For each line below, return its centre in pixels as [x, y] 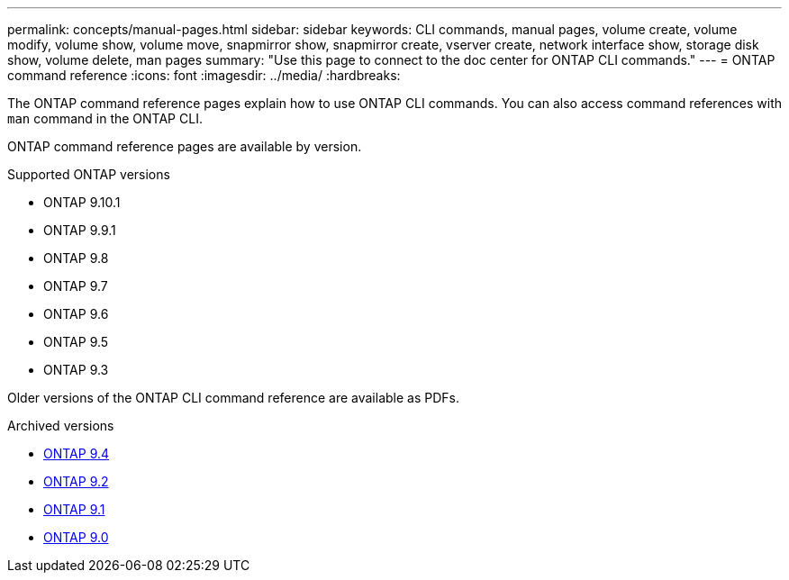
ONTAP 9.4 [77, 453]
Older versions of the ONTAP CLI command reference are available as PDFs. [233, 398]
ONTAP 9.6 [76, 314]
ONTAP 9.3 [76, 370]
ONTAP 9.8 [76, 258]
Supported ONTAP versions [89, 174]
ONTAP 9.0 [76, 537]
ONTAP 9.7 [76, 286]
